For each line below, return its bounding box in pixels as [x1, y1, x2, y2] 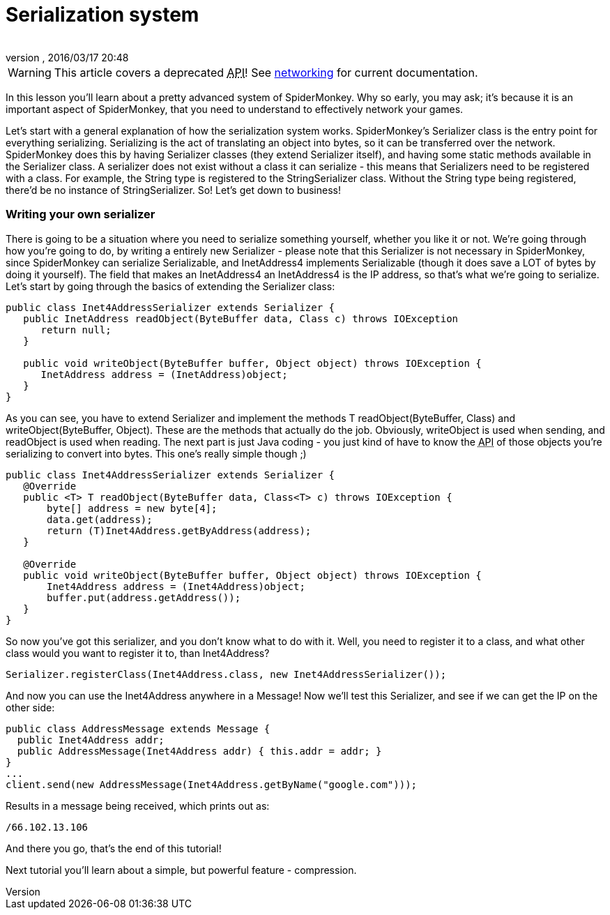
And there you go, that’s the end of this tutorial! [6, 842, 222, 854]
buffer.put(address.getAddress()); [47, 591, 241, 603]
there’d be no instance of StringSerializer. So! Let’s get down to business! [6, 183, 341, 196]
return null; [40, 324, 112, 335]
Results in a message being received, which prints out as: [6, 799, 270, 812]
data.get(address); [47, 513, 153, 525]
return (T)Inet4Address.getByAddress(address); [47, 524, 312, 536]
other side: [6, 701, 55, 713]
